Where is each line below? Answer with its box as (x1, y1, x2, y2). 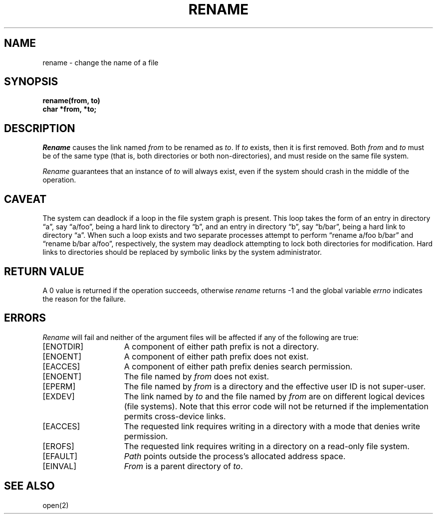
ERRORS (4, 312, 46, 325)
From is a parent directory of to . (124, 461, 243, 471)
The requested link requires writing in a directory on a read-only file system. (124, 441, 410, 451)
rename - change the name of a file (42, 58, 159, 67)
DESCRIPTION (4, 122, 75, 135)
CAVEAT (4, 192, 47, 205)
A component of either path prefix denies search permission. (124, 361, 353, 371)
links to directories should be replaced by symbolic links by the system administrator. (42, 248, 322, 257)
